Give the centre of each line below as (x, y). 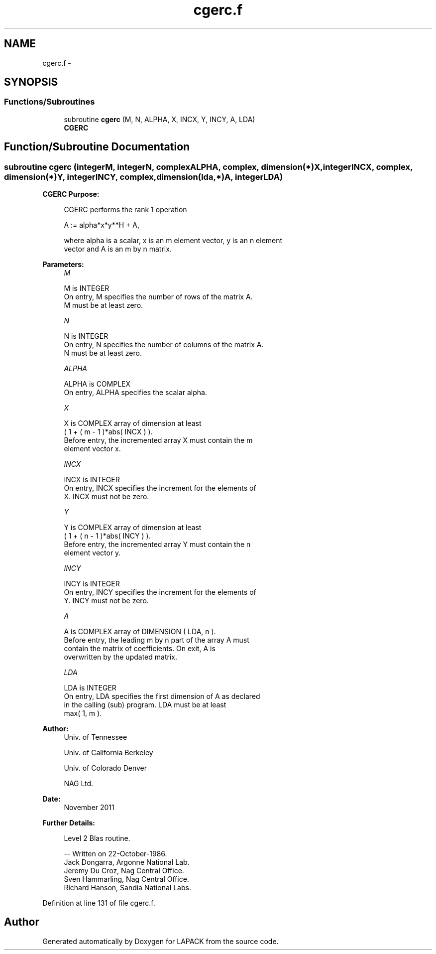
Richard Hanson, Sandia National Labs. (127, 888)
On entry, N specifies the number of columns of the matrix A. (164, 345)
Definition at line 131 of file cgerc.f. (99, 903)
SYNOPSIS (31, 82)
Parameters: (63, 265)
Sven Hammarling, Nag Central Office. (126, 879)
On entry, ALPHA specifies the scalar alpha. (135, 393)
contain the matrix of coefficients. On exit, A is (140, 649)
